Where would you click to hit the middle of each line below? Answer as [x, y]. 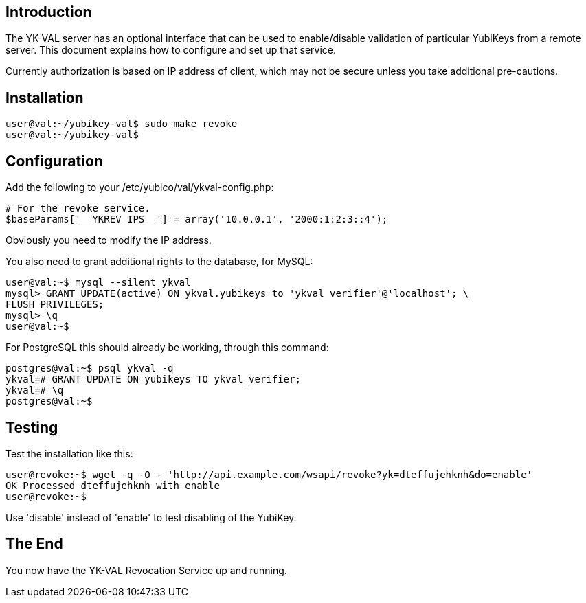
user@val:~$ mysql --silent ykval [98, 283]
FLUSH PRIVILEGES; [55, 305]
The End [34, 544]
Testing [32, 427]
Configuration [54, 161]
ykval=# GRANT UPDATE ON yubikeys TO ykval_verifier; [153, 379]
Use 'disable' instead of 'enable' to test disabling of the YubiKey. [151, 517]
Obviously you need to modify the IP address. [109, 240]
